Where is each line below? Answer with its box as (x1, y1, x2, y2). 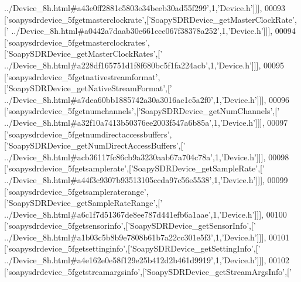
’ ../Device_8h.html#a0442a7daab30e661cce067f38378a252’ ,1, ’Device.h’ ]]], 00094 (6, 25, 296, 37)
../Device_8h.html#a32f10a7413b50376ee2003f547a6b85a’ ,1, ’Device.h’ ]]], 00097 (4, 116, 288, 128)
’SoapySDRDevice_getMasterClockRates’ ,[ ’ (6, 47, 163, 60)
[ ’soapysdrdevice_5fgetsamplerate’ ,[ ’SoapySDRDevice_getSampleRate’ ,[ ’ (4, 162, 265, 174)
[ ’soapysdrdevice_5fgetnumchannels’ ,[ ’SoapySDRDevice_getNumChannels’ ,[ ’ (4, 105, 280, 117)
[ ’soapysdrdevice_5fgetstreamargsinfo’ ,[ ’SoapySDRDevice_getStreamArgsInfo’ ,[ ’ (4, 265, 292, 277)
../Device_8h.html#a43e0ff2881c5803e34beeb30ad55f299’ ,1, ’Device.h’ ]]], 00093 (4, 2, 285, 13)
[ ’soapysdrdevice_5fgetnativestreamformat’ (4, 70, 158, 82)
